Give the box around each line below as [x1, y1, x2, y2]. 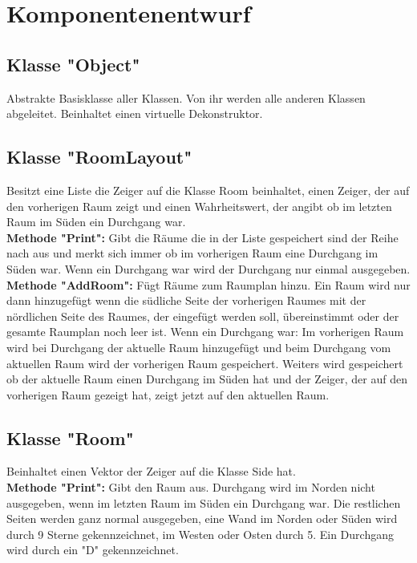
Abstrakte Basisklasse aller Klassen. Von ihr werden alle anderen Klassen [6, 89, 366, 106]
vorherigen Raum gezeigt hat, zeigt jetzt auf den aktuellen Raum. [6, 386, 330, 403]
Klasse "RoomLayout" [6, 144, 192, 169]
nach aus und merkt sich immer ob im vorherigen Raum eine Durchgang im [6, 245, 379, 261]
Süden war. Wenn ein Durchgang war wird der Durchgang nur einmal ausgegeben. [6, 260, 411, 277]
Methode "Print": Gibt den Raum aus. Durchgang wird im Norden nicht [6, 479, 375, 496]
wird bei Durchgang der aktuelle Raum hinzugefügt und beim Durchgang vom [6, 338, 391, 355]
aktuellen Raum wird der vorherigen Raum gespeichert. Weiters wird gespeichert [6, 354, 403, 371]
